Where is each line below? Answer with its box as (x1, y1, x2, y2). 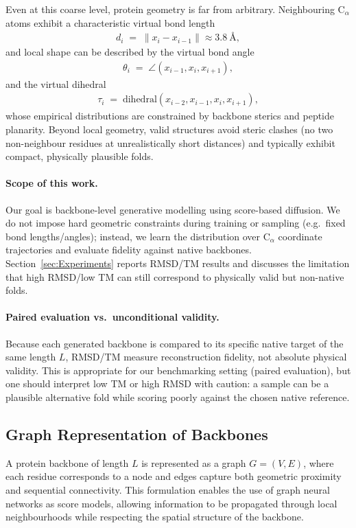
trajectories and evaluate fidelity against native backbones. (5, 242, 252, 257)
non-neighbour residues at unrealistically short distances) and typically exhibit (5, 135, 335, 150)
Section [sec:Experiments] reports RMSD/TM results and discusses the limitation (5, 256, 350, 271)
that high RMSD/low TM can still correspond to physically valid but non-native (5, 269, 344, 284)
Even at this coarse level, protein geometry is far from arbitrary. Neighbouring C (5, 2, 345, 16)
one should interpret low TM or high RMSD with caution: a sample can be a (5, 376, 329, 391)
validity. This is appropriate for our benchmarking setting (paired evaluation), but (5, 363, 351, 377)
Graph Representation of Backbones (5, 423, 268, 444)
